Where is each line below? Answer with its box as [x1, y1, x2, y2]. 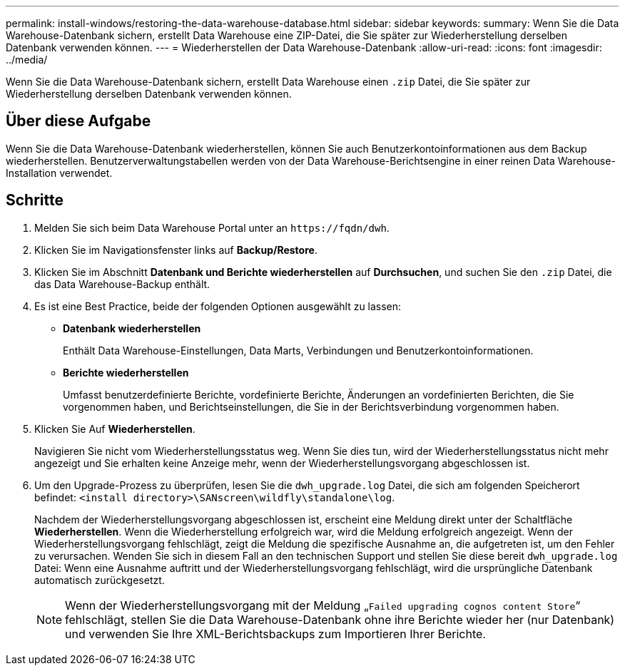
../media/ [6, 53, 48, 66]
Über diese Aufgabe [6, 112, 151, 130]
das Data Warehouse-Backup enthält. [34, 277, 210, 290]
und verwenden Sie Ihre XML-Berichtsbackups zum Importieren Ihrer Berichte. [65, 626, 486, 641]
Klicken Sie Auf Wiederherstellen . [34, 422, 195, 435]
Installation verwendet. [6, 166, 113, 179]
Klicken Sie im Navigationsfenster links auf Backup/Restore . [34, 243, 317, 256]
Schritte [6, 191, 63, 210]
